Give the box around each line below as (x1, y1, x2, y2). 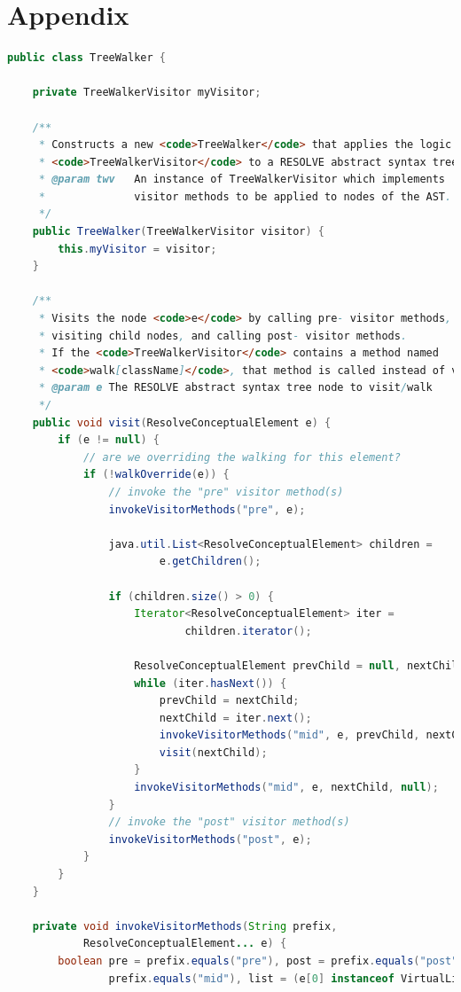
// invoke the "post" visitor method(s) (108, 816, 350, 829)
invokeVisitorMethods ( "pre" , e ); (108, 503, 306, 516)
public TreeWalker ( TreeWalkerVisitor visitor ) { (32, 225, 325, 238)
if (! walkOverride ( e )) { (82, 468, 230, 481)
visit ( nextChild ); (159, 746, 268, 759)
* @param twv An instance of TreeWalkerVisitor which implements (38, 173, 446, 186)
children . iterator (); (184, 624, 312, 637)
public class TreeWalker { (7, 51, 166, 65)
